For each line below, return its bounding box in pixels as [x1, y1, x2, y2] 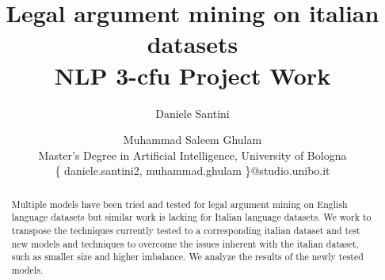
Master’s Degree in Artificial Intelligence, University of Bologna [38, 146, 347, 163]
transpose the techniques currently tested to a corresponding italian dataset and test [11, 223, 360, 236]
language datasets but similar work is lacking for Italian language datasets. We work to [11, 210, 372, 224]
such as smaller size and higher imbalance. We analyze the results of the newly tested [11, 250, 364, 263]
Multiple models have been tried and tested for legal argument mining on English [11, 197, 348, 210]
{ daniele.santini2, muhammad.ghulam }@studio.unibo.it [55, 162, 330, 179]
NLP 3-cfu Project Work [54, 59, 331, 91]
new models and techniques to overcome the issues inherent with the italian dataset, [11, 236, 359, 250]
